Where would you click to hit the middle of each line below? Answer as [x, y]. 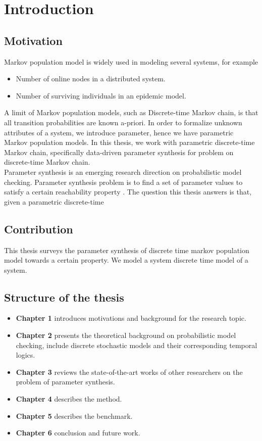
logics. [25, 355]
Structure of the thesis [64, 297]
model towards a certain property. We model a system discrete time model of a [126, 260]
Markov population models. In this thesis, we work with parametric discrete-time [129, 142]
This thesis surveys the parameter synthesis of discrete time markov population [127, 250]
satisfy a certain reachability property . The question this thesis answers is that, [128, 192]
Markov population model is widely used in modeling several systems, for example [131, 61]
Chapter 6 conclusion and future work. [78, 433]
